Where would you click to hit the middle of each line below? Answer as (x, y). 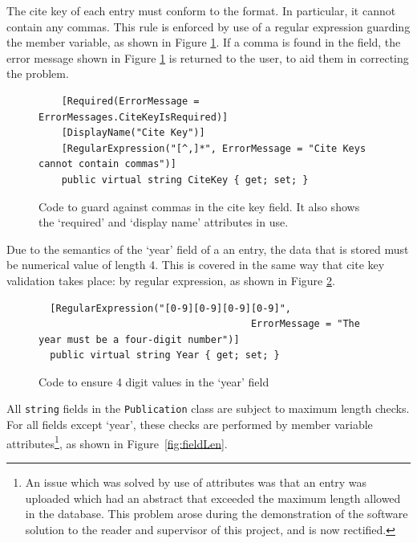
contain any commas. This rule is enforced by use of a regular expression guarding (208, 26)
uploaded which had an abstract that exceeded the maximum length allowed (213, 498)
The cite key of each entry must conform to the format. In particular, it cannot (201, 10)
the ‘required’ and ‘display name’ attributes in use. (164, 222)
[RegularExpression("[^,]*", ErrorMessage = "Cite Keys (214, 148)
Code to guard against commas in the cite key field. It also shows (199, 206)
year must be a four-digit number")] (139, 339)
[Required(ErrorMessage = (130, 101)
